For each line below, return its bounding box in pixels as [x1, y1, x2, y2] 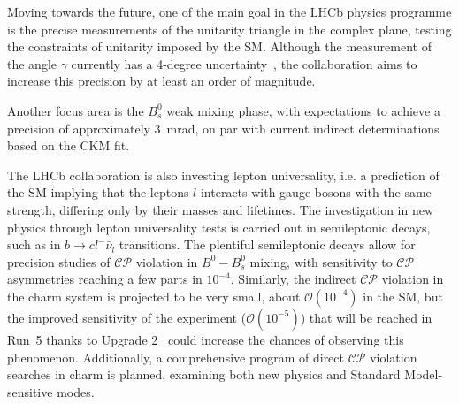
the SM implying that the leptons [7, 183, 189, 202]
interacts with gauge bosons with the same [200, 183, 432, 202]
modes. [57, 382, 95, 400]
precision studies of [7, 252, 111, 271]
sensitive [7, 382, 53, 400]
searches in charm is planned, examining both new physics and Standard [7, 365, 401, 384]
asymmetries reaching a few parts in [7, 270, 203, 288]
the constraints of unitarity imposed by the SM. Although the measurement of [7, 37, 432, 56]
